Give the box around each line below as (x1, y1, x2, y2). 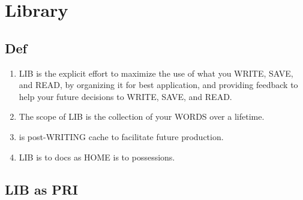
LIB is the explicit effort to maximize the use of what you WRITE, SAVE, (19, 66, 293, 79)
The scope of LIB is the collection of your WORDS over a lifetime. (19, 110, 265, 123)
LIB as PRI (5, 180, 79, 198)
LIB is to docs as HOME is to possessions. (19, 150, 175, 163)
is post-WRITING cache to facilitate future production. (19, 130, 224, 143)
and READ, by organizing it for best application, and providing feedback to (19, 78, 298, 91)
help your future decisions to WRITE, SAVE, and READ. (19, 90, 232, 102)
